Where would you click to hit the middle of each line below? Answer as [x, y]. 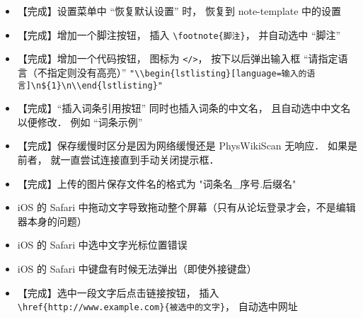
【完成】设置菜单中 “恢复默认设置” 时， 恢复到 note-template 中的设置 [179, 11]
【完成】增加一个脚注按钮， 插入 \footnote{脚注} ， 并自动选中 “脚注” [179, 34]
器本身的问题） [52, 221]
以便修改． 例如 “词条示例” [80, 121]
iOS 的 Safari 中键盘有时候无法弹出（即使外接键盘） [137, 268]
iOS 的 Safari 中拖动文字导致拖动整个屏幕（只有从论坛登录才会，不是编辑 [186, 207]
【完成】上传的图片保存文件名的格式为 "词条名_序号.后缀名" [157, 183]
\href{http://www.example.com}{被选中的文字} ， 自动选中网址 [157, 306]
